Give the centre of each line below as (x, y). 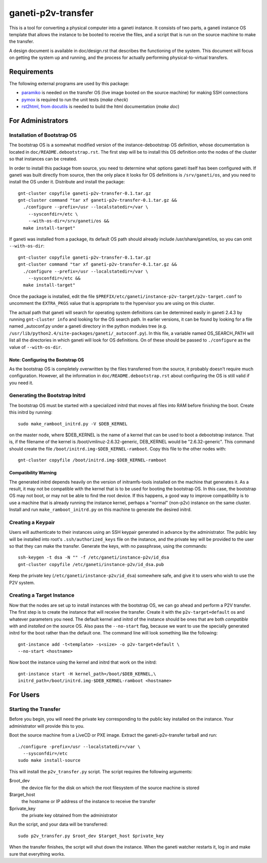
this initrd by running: (31, 412)
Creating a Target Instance (42, 595)
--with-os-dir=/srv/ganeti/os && (69, 221)
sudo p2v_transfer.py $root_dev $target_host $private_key (91, 836)
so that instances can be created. (43, 159)
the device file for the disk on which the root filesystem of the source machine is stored (111, 788)
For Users (24, 695)
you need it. (21, 383)
